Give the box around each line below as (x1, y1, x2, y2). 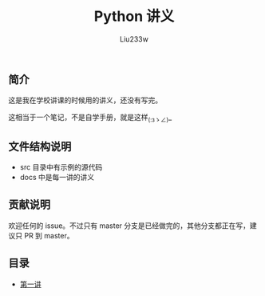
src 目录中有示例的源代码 (19, 162, 103, 172)
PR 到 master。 (23, 230, 74, 240)
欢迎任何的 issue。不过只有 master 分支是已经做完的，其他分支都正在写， (8, 221, 250, 230)
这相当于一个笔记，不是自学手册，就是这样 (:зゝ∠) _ (8, 113, 172, 124)
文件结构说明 (8, 139, 72, 153)
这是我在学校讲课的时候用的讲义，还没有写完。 (8, 95, 162, 105)
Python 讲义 (93, 7, 175, 26)
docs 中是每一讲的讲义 (19, 172, 95, 182)
